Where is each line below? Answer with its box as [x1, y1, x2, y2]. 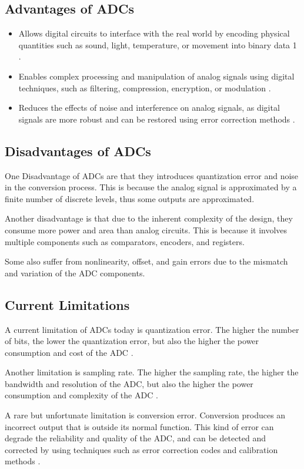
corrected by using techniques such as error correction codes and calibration [5, 443, 278, 455]
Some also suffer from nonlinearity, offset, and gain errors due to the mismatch [5, 255, 288, 267]
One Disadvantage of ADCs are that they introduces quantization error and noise [5, 169, 299, 181]
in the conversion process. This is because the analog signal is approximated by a [5, 181, 297, 193]
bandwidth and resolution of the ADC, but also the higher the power [5, 377, 253, 389]
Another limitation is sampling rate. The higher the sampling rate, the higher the [5, 366, 299, 378]
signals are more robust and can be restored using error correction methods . [18, 113, 295, 125]
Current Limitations [5, 295, 130, 313]
